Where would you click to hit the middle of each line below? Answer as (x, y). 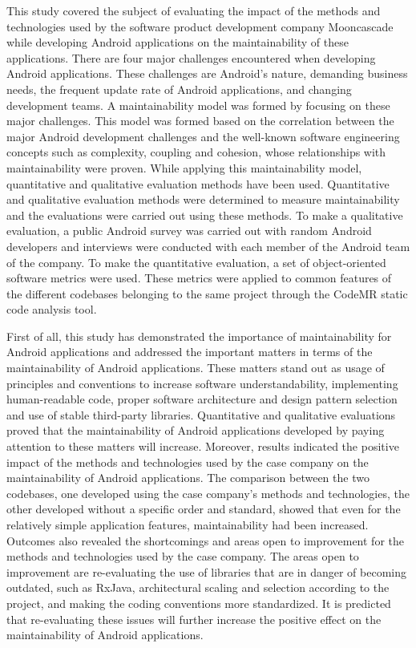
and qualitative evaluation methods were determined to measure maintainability (203, 199)
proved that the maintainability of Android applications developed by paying (196, 430)
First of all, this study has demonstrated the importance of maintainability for (199, 336)
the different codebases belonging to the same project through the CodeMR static (207, 293)
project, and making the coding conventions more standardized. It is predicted (199, 603)
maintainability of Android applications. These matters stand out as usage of (196, 368)
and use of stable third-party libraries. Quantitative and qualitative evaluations (201, 414)
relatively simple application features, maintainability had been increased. (188, 524)
